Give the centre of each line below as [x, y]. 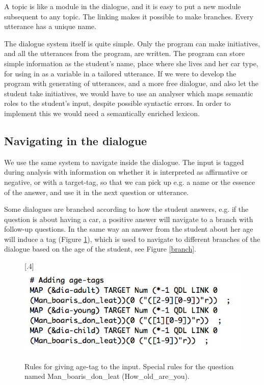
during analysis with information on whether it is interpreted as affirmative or [126, 172]
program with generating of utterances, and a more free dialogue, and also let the [131, 83]
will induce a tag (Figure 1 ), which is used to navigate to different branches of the [132, 239]
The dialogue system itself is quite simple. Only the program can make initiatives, [132, 43]
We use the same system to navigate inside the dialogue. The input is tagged [124, 162]
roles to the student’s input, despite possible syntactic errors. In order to [117, 103]
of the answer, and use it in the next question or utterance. [97, 192]
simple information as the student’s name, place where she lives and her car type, [131, 63]
